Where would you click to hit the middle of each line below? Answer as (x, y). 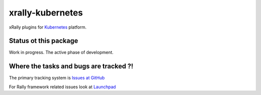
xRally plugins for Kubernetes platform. (48, 27)
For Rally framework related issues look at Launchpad (62, 87)
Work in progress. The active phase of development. (61, 52)
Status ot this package (43, 41)
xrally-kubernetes (46, 13)
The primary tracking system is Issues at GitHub (57, 78)
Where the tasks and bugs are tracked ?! (71, 66)
